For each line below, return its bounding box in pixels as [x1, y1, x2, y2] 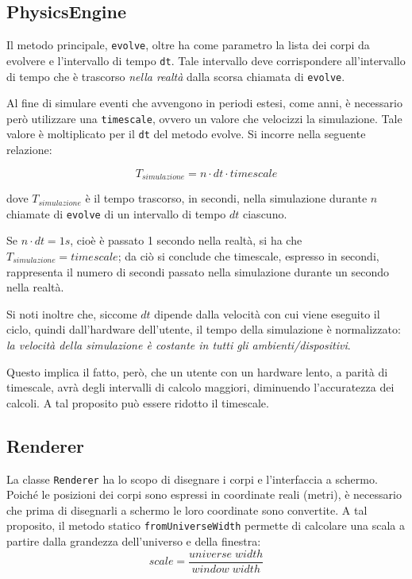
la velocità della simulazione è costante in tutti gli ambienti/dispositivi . [6, 336, 351, 353]
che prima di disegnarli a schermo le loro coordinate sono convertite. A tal [6, 501, 368, 518]
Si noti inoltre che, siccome [6, 305, 137, 322]
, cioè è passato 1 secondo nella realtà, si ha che [70, 232, 302, 249]
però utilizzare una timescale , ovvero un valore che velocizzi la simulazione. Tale [6, 110, 402, 126]
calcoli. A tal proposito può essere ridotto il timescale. [6, 394, 269, 411]
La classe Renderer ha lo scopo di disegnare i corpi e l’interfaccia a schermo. [6, 470, 378, 487]
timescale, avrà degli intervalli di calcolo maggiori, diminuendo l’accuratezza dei [6, 379, 395, 396]
